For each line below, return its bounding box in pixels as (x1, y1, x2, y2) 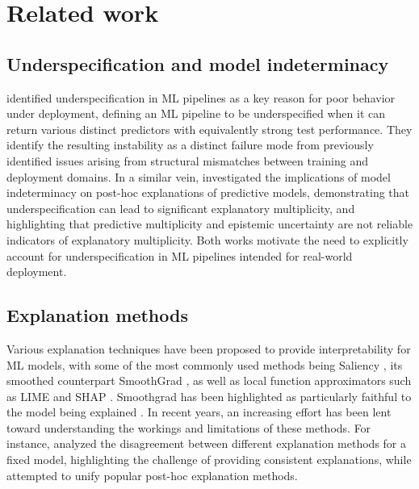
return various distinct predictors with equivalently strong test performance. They (6, 120, 413, 137)
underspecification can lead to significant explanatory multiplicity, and (6, 199, 355, 216)
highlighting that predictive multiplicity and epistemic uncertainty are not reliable (6, 215, 413, 232)
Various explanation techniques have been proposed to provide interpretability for (6, 340, 411, 357)
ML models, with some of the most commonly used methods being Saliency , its (6, 356, 403, 373)
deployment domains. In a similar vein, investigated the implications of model (6, 168, 391, 185)
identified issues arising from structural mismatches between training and (6, 152, 368, 169)
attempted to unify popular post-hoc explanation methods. (6, 466, 298, 483)
